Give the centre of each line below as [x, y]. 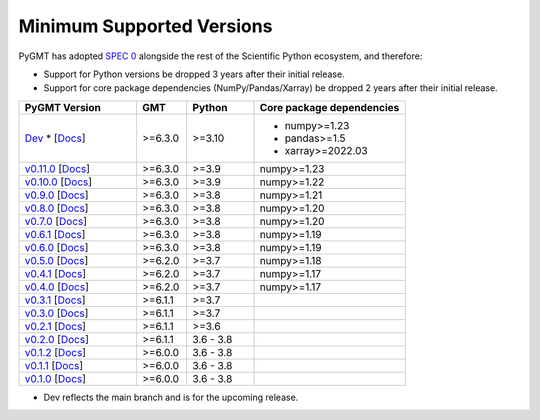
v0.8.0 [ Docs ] [56, 208]
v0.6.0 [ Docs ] [56, 247]
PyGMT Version [63, 107]
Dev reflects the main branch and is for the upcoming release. [171, 397]
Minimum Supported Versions [145, 26]
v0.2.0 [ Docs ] [56, 339]
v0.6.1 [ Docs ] [55, 234]
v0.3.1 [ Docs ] [55, 300]
